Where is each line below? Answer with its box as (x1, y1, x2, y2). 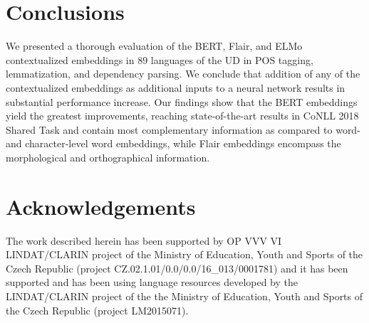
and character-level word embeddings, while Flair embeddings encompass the (6, 136, 341, 151)
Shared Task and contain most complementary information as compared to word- (6, 122, 360, 137)
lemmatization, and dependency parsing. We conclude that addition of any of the (6, 66, 360, 81)
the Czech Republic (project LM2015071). (6, 302, 189, 317)
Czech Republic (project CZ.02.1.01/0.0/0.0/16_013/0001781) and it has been (6, 260, 348, 275)
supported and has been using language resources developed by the (6, 275, 298, 290)
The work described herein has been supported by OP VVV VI (6, 233, 282, 248)
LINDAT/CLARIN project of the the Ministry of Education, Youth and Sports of (6, 288, 363, 303)
